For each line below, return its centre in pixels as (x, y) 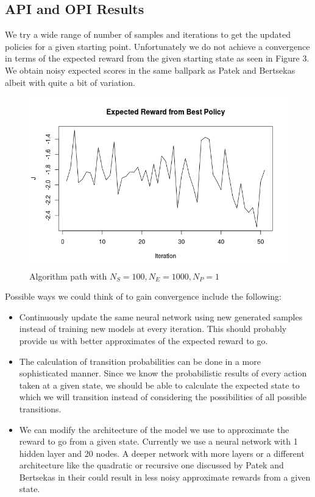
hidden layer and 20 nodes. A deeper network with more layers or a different (162, 453)
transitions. (40, 408)
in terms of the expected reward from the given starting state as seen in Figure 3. (157, 58)
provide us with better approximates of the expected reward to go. (143, 340)
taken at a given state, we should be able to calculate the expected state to (159, 385)
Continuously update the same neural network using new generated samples (161, 316)
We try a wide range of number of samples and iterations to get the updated (148, 34)
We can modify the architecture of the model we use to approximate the (154, 429)
